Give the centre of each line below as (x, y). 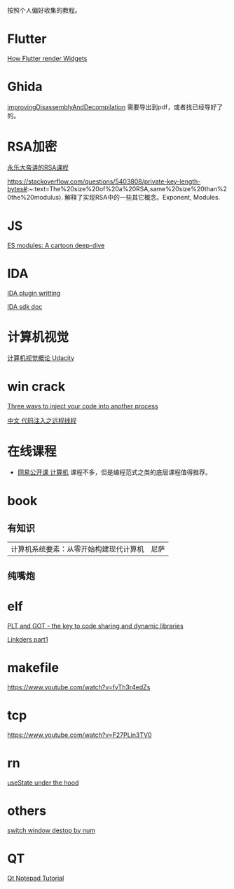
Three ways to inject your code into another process (83, 406)
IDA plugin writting (34, 293)
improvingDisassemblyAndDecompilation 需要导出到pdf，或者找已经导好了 (115, 106)
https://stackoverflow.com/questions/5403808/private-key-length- (104, 181)
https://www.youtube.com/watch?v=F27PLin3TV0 (80, 735)
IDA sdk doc (25, 306)
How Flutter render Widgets (47, 58)
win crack (36, 386)
